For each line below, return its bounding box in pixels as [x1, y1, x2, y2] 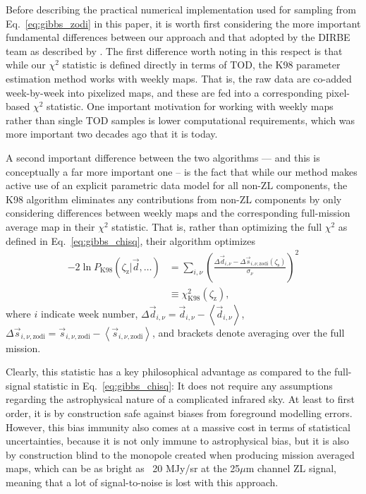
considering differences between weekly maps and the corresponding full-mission [6, 205, 350, 220]
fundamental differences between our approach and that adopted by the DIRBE [6, 30, 350, 44]
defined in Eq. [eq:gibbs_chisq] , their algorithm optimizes [6, 233, 256, 248]
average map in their [6, 219, 95, 234]
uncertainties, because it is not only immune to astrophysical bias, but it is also [6, 433, 349, 448]
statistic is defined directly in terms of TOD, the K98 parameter [62, 57, 341, 72]
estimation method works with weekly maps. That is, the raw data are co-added [6, 71, 352, 85]
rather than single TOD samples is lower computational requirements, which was [6, 112, 355, 127]
